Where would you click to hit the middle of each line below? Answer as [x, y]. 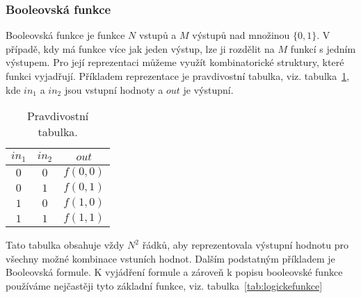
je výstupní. [208, 89]
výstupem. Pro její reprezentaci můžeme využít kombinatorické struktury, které [175, 62]
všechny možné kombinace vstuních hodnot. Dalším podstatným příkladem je [170, 258]
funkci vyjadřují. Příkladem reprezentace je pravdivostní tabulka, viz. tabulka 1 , [178, 76]
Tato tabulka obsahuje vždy [65, 245]
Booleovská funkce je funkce [65, 35]
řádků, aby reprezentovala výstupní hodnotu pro [245, 245]
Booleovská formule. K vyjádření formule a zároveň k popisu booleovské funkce [174, 272]
